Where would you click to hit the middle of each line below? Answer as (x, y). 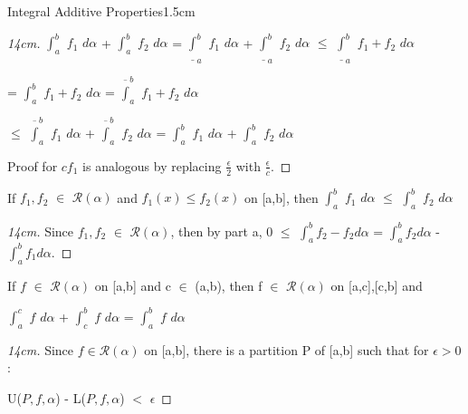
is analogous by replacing (152, 165)
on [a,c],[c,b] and (377, 285)
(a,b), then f (229, 285)
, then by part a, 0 (222, 231)
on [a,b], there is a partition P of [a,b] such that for (287, 349)
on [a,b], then (282, 197)
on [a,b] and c (133, 285)
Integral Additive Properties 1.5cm (101, 11)
